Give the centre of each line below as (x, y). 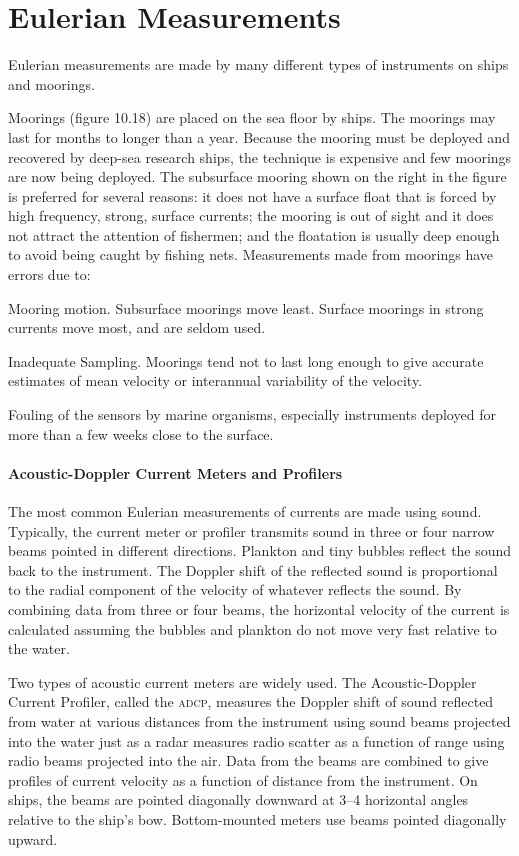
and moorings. (51, 83)
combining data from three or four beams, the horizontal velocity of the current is (259, 608)
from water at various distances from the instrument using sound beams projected (259, 720)
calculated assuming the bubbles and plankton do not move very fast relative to (252, 628)
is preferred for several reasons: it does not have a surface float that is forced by (252, 195)
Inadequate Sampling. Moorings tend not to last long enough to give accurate (246, 360)
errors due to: (49, 274)
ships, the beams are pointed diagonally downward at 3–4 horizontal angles (238, 799)
